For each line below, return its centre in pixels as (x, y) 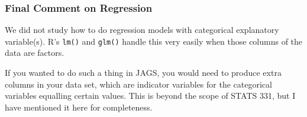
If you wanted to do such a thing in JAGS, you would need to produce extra (143, 73)
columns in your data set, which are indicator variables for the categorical (138, 84)
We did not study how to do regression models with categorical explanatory (142, 30)
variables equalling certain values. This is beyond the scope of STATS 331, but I (150, 96)
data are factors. (35, 53)
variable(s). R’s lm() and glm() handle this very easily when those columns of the (154, 41)
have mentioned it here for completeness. (79, 107)
